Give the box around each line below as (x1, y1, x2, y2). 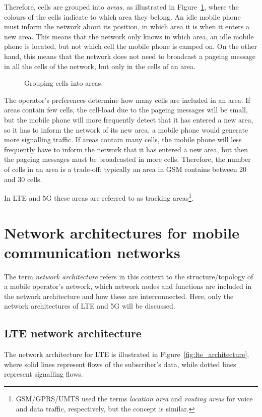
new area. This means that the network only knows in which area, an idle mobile (4, 31, 254, 41)
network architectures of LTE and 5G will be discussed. (4, 301, 175, 311)
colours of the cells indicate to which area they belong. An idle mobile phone (4, 11, 241, 22)
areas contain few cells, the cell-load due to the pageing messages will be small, (4, 104, 248, 115)
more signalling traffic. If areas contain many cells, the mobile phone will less (4, 134, 242, 145)
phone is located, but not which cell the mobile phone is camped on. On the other (4, 41, 257, 51)
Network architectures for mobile (4, 222, 240, 243)
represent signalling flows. (4, 369, 83, 379)
